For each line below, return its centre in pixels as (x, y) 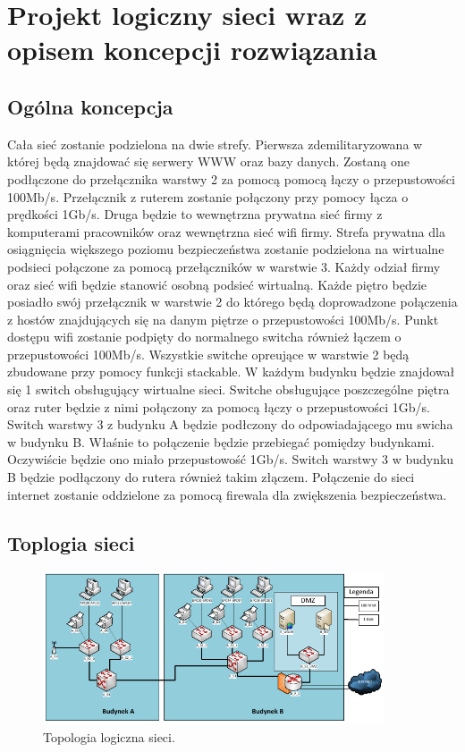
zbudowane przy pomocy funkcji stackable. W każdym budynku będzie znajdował (231, 372)
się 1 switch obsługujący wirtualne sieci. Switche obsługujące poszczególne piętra (228, 389)
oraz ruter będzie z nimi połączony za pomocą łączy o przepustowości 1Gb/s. (219, 406)
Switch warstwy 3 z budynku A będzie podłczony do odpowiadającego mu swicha (230, 424)
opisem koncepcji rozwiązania (192, 50)
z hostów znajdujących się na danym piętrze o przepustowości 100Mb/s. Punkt (223, 319)
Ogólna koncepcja (90, 106)
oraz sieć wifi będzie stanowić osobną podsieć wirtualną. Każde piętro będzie (217, 284)
